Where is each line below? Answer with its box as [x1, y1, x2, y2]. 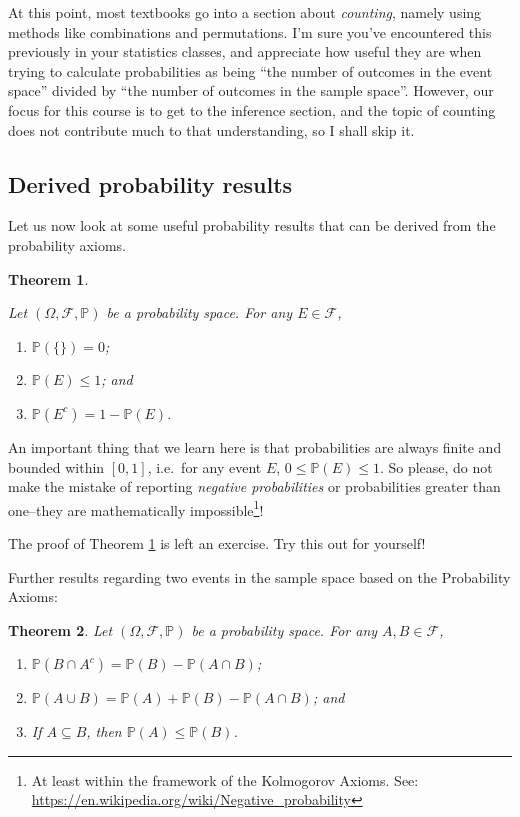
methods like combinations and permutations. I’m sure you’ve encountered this [8, 21, 492, 42]
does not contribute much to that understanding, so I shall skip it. [8, 119, 415, 140]
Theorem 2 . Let [8, 619, 113, 640]
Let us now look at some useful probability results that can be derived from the [8, 215, 496, 236]
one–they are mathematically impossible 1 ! [8, 496, 264, 520]
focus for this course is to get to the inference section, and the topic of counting [8, 99, 496, 120]
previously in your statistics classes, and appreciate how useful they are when [8, 41, 482, 62]
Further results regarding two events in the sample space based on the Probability [8, 566, 511, 587]
